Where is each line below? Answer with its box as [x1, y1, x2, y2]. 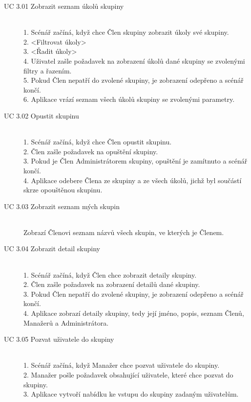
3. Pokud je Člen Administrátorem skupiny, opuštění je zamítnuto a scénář [23, 156, 248, 166]
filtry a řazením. [23, 65, 72, 75]
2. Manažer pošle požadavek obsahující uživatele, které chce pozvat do [23, 370, 233, 379]
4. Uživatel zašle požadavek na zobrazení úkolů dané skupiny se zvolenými [23, 55, 245, 66]
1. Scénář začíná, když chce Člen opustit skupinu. [23, 137, 172, 147]
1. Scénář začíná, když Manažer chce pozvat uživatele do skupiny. [23, 360, 220, 370]
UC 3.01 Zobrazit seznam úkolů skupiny [4, 1, 124, 11]
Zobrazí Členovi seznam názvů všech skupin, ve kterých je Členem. [23, 227, 224, 237]
